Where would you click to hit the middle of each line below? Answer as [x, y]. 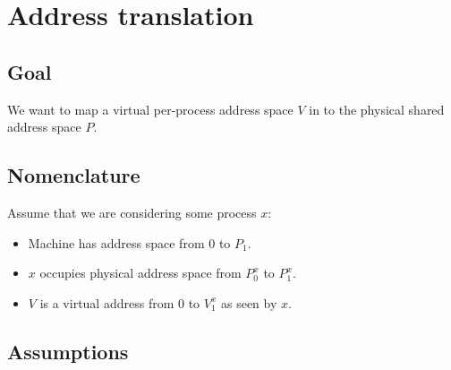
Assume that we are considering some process [132, 212]
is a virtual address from [107, 302]
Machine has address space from [116, 242]
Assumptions [68, 351]
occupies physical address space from [140, 273]
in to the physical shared [377, 109]
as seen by [249, 302]
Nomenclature [74, 175]
